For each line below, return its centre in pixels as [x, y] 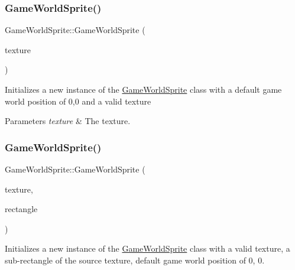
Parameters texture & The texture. [68, 121]
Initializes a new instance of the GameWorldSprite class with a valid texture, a [147, 248]
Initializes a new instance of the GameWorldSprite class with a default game [143, 89]
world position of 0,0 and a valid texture [78, 101]
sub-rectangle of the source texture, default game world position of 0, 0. [135, 260]
